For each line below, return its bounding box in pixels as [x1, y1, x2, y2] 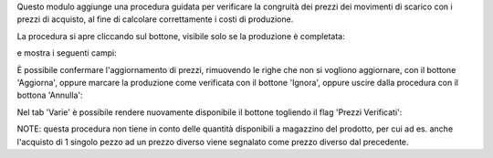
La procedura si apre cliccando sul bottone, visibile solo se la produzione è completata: [16, 30, 346, 41]
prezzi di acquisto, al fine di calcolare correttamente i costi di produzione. [16, 14, 294, 25]
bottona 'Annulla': [16, 90, 83, 100]
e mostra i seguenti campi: [16, 47, 118, 58]
